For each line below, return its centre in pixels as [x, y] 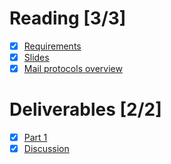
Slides [36, 57]
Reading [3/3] [68, 18]
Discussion [46, 149]
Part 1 [35, 138]
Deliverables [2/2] [85, 109]
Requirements [52, 46]
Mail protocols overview [73, 69]
